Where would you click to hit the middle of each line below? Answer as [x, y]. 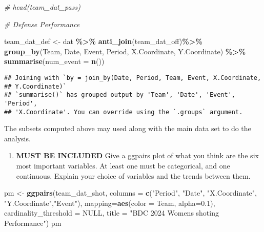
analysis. [17, 138]
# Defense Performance [42, 24]
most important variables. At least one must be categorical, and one [123, 166]
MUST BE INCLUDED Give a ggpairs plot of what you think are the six [137, 155]
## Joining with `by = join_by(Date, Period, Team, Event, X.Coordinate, [133, 78]
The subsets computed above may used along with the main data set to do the [128, 128]
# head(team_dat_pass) [42, 7]
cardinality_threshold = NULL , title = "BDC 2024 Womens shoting [111, 213]
